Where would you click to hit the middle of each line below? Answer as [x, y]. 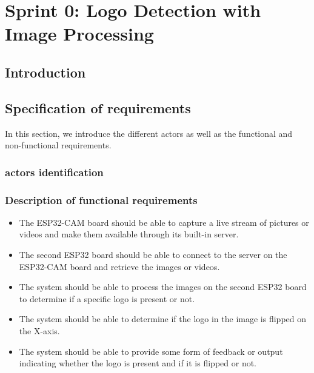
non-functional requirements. [58, 145]
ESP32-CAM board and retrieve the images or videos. [119, 266]
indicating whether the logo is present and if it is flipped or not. [138, 363]
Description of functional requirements [101, 200]
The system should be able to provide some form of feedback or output [151, 351]
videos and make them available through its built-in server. [129, 234]
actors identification [54, 172]
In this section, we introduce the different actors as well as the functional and [149, 133]
